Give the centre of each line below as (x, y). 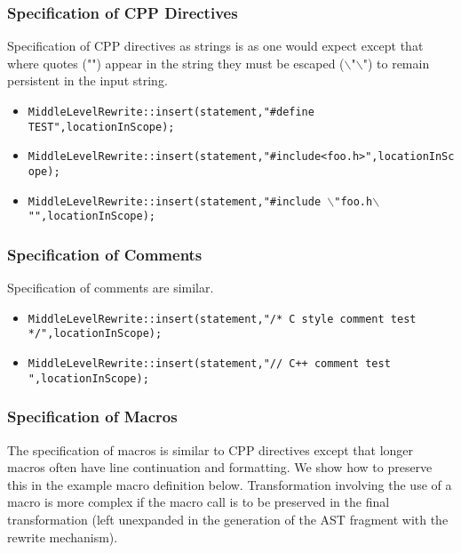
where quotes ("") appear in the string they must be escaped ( (176, 63)
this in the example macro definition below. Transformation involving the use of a (230, 484)
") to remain (396, 63)
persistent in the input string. (87, 80)
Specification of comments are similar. (111, 288)
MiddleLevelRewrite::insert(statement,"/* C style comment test (222, 319)
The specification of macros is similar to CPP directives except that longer (211, 449)
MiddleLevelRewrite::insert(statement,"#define (171, 112)
